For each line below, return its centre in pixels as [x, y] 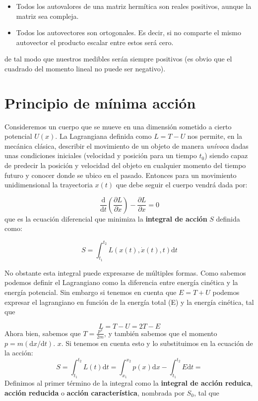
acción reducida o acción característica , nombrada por [95, 393]
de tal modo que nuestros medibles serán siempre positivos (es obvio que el [118, 59]
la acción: [19, 353]
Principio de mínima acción [100, 102]
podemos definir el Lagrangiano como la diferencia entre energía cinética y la [121, 282]
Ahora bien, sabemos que [43, 333]
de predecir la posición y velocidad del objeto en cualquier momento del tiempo [125, 165]
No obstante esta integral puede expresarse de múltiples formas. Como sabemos [125, 272]
